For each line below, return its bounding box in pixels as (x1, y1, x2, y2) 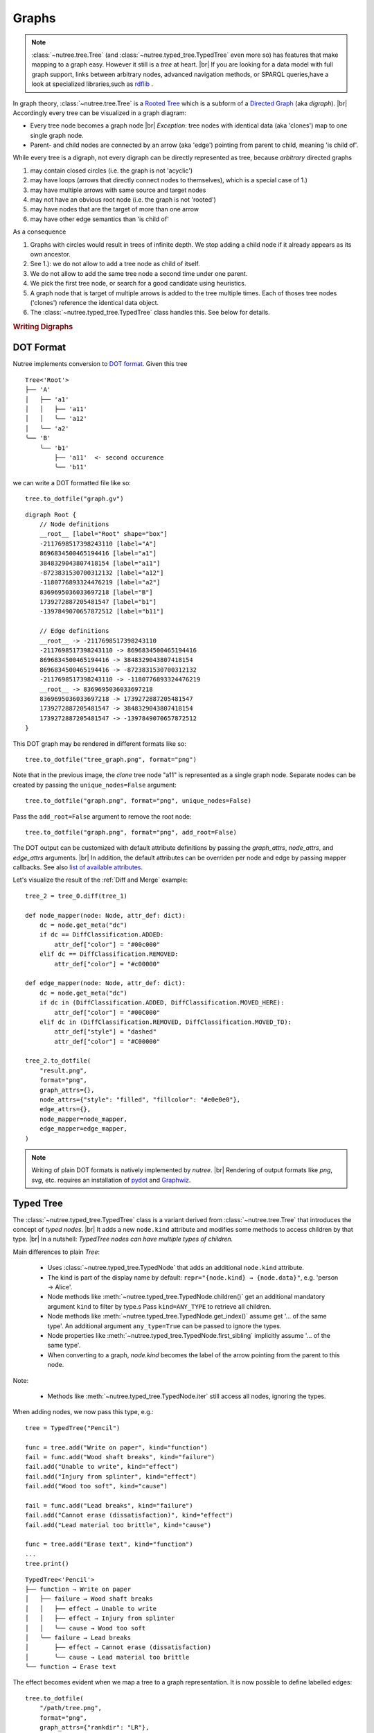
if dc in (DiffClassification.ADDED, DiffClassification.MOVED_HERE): (39, 999, 285, 1007)
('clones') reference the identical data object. (30, 298, 159, 306)
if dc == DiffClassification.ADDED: (39, 931, 164, 939)
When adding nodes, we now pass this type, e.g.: (12, 1408, 154, 1416)
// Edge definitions (39, 627, 109, 635)
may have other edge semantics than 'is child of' (30, 215, 169, 223)
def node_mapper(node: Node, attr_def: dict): (25, 912, 186, 919)
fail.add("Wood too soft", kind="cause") (25, 1482, 168, 1490)
